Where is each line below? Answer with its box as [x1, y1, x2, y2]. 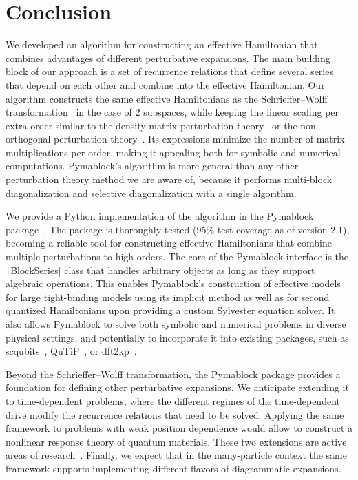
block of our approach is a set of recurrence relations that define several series [6, 64, 333, 79]
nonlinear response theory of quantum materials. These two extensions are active [6, 434, 347, 448]
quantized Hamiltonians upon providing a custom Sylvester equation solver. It [6, 303, 335, 317]
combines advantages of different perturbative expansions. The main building [6, 50, 330, 65]
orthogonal [6, 132, 51, 146]
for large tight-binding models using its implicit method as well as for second [6, 289, 330, 304]
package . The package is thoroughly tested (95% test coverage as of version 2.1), [6, 222, 350, 236]
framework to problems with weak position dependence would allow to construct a [6, 421, 352, 435]
